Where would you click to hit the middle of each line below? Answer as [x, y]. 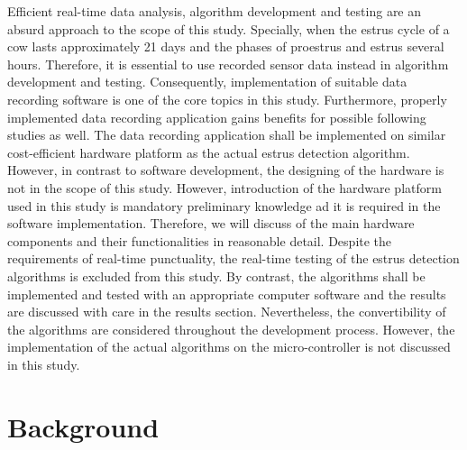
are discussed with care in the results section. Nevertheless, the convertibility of [227, 312]
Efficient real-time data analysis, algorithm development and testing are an [215, 11]
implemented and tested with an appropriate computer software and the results [227, 294]
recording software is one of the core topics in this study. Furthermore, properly [227, 99]
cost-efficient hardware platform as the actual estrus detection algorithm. [209, 152]
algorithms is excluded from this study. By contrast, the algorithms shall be [216, 276]
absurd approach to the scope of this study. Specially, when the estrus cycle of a [229, 28]
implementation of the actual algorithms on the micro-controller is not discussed [229, 347]
